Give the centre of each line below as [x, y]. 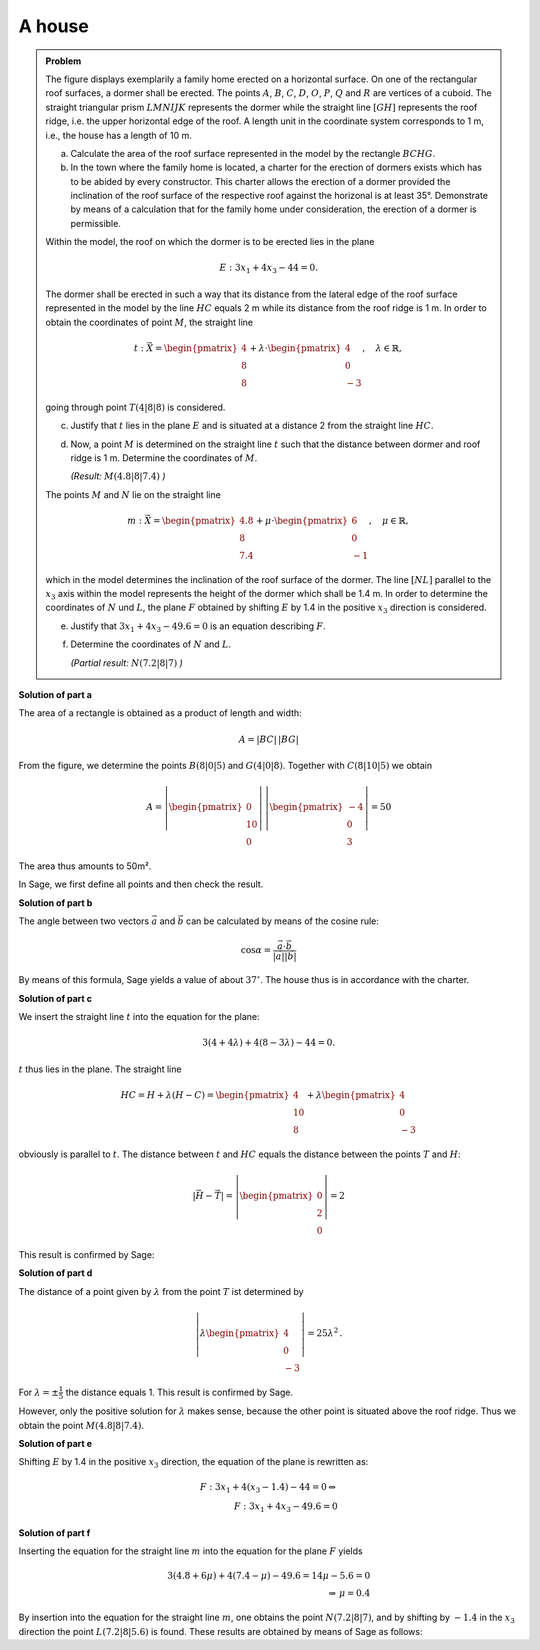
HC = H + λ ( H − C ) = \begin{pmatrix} [205, 1094]
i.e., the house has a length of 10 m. [118, 135]
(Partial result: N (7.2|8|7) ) [127, 662]
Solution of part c [55, 998]
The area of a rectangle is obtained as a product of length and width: [160, 713]
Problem [63, 61]
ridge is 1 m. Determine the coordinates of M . [164, 457]
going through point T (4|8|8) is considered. [135, 407]
